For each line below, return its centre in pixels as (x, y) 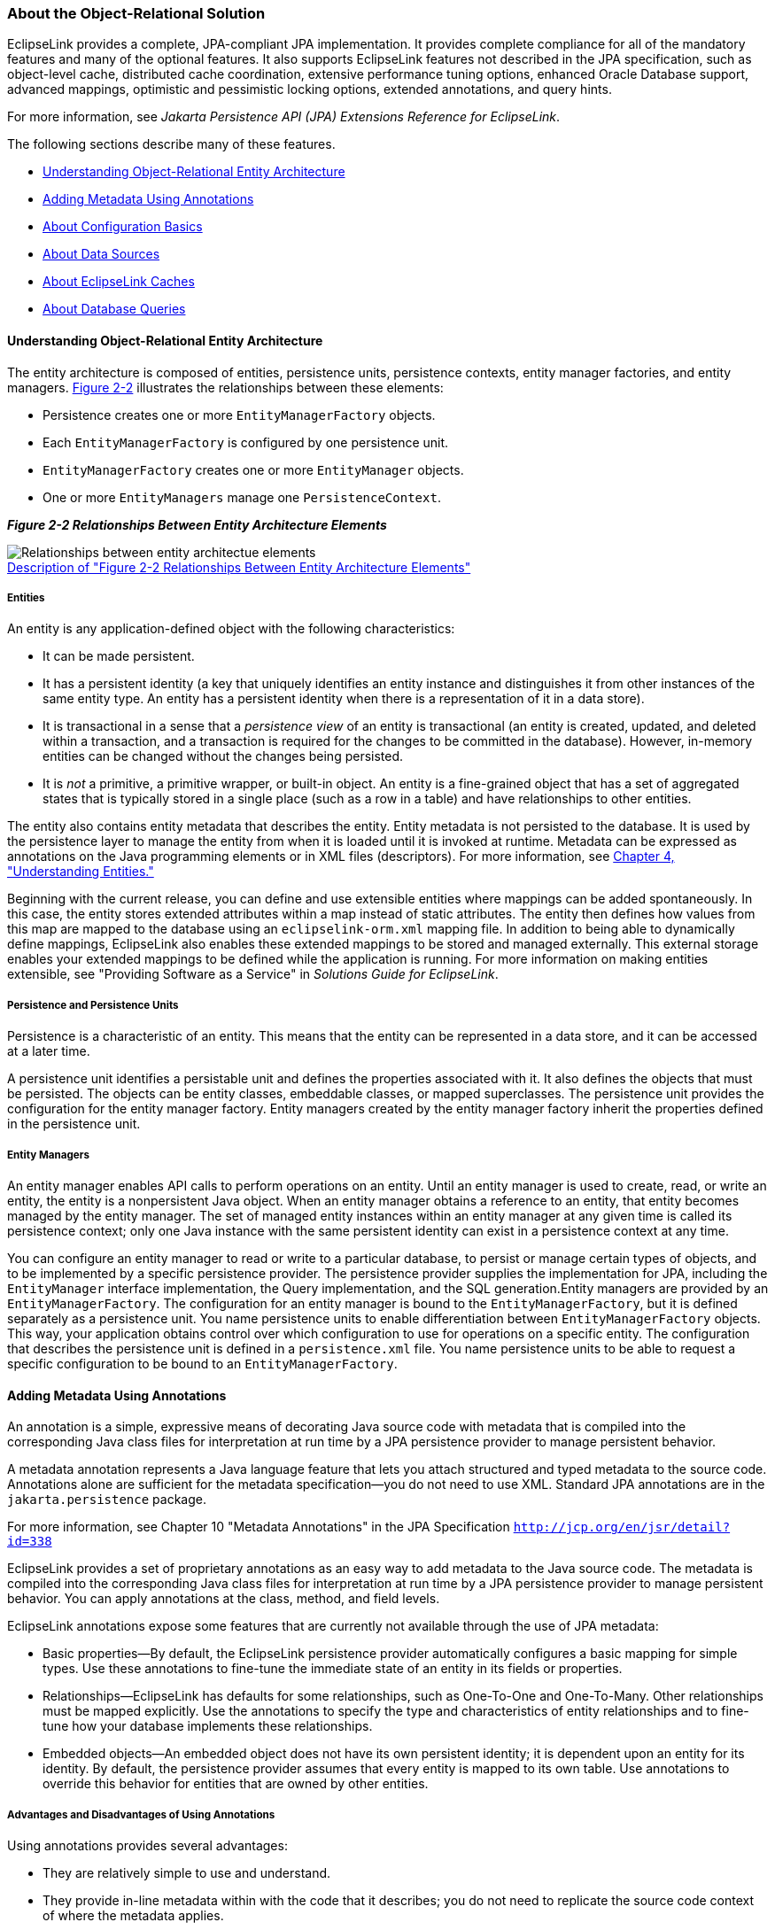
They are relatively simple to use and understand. (187, 1872)
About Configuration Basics (123, 227)
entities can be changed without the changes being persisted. (223, 756)
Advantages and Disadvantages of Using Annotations (141, 1814)
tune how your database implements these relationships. (208, 1726)
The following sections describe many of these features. (171, 144)
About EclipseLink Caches (119, 282)
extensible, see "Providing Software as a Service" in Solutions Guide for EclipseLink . (253, 974)
